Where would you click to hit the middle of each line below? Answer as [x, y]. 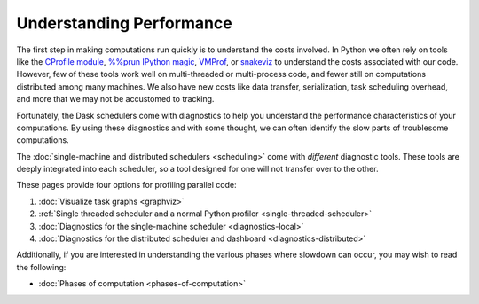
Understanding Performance [124, 23]
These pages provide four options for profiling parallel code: [126, 185]
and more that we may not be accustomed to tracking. [115, 99]
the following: [41, 267]
